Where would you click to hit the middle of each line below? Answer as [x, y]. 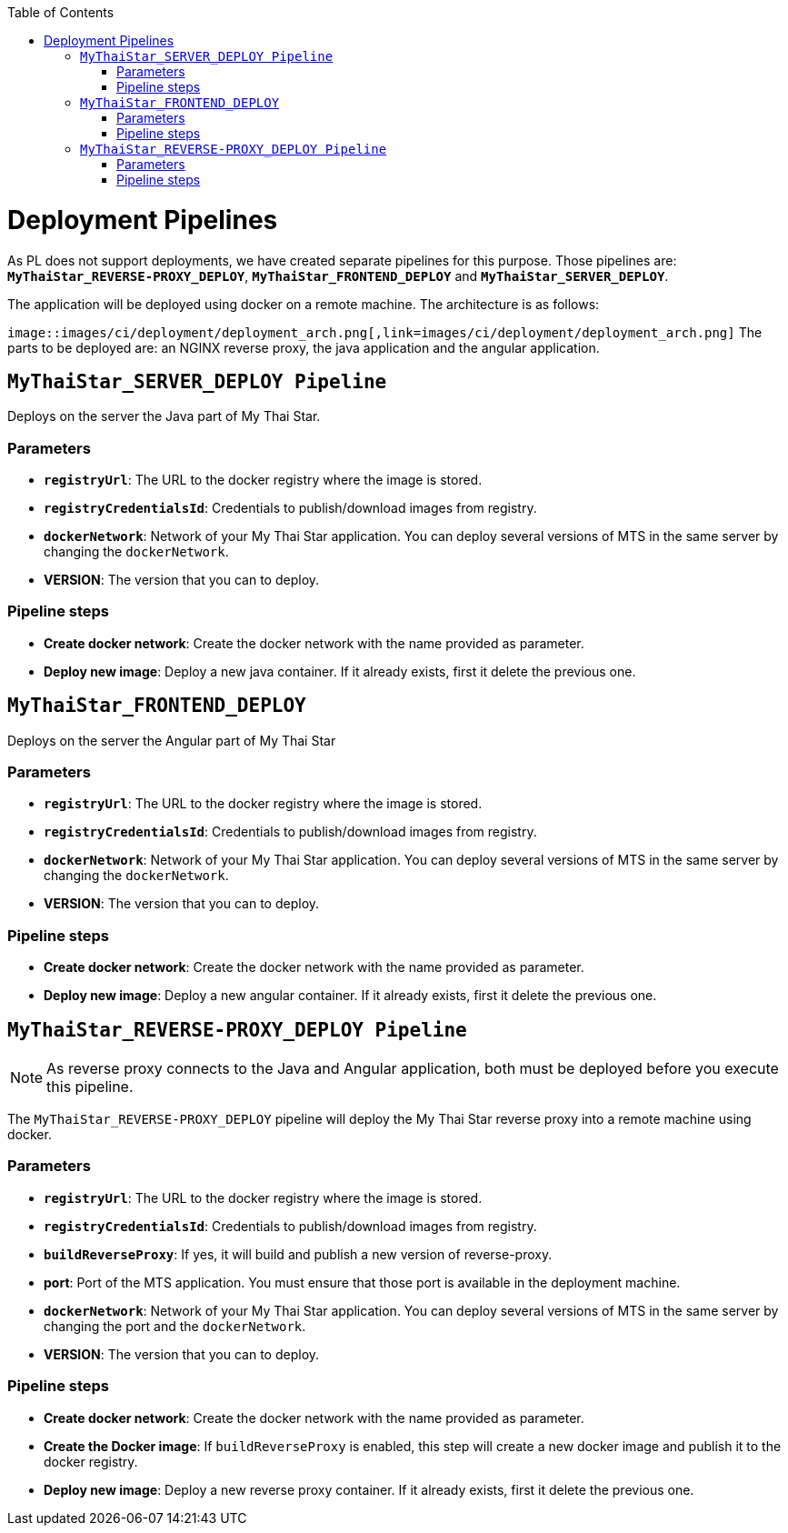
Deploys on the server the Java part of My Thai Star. [164, 416]
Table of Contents [61, 12]
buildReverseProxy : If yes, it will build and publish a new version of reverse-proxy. [298, 1254]
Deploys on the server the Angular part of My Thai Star [172, 740]
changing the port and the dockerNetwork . [175, 1326]
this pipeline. [90, 1087]
